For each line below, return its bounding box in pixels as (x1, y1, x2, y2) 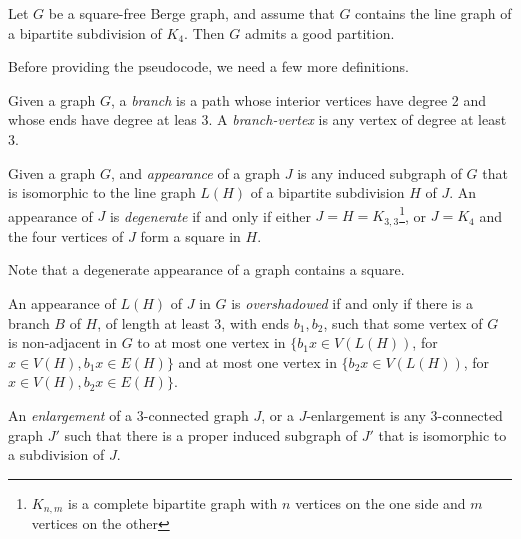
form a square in (140, 225, 241, 246)
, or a (261, 405, 294, 426)
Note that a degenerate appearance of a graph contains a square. (8, 259, 405, 280)
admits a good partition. (244, 22, 395, 43)
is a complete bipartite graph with (68, 492, 278, 513)
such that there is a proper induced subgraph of (64, 424, 357, 445)
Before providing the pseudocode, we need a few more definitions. (8, 56, 410, 77)
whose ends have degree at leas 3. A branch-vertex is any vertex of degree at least (8, 109, 507, 130)
